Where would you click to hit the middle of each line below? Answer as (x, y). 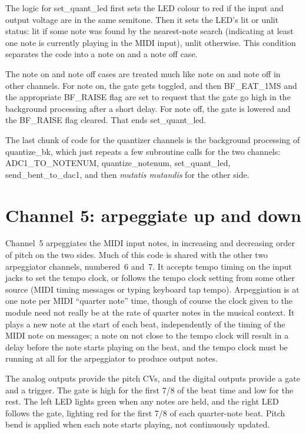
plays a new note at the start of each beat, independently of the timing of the (145, 324)
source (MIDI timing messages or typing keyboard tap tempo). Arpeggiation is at (152, 289)
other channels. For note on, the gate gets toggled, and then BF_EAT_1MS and (151, 85)
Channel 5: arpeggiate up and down (153, 215)
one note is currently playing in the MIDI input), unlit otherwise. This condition (151, 42)
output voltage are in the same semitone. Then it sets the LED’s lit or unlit (142, 19)
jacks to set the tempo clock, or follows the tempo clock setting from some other (150, 278)
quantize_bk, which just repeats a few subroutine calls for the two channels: (143, 151)
